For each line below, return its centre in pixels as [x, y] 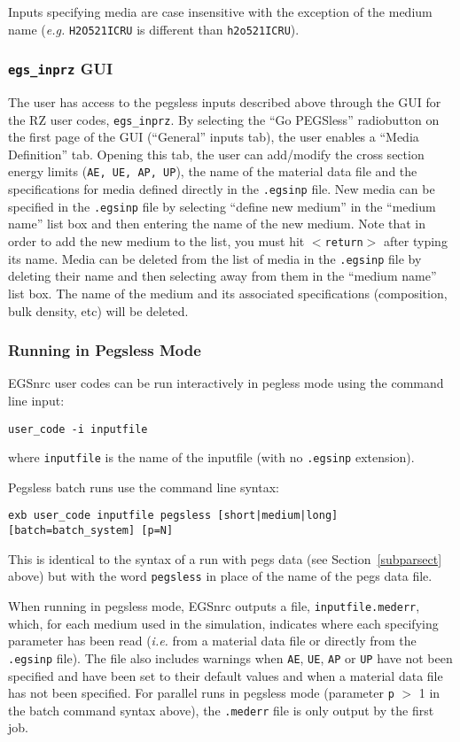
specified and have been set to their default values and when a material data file [226, 675]
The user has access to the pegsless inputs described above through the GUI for [225, 102]
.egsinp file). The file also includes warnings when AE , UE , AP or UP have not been [230, 657]
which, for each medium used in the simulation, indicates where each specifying [223, 623]
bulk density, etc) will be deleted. [98, 310]
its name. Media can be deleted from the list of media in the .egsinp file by [215, 258]
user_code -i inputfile [78, 429]
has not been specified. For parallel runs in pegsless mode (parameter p [201, 693]
